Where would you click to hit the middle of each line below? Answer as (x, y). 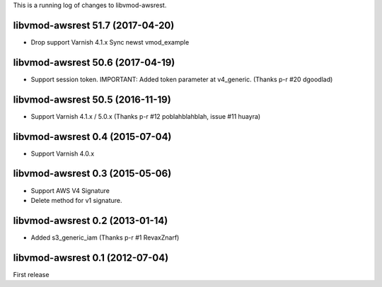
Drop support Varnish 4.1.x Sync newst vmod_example (110, 42)
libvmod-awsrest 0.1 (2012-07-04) (91, 258)
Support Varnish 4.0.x (63, 153)
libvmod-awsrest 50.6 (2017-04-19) (94, 63)
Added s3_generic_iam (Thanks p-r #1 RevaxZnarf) (105, 238)
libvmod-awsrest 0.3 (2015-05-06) (92, 174)
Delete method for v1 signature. (77, 200)
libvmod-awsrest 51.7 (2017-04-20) (94, 25)
